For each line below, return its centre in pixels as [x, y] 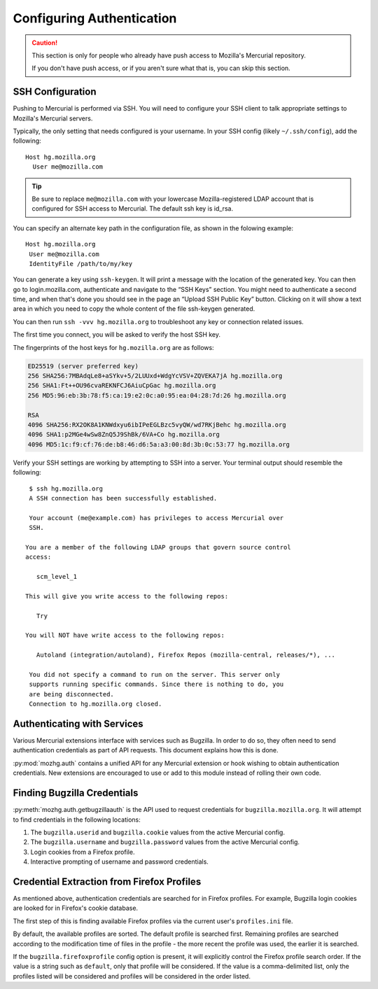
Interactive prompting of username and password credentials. [120, 862]
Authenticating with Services [78, 723]
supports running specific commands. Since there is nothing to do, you [156, 685]
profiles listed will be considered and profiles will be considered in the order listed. [132, 976]
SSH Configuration [55, 92]
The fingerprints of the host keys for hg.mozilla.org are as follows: [113, 347]
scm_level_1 [57, 577]
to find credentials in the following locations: [77, 820]
